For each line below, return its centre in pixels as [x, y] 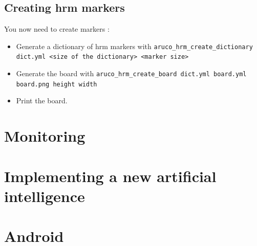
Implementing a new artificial [110, 176]
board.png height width [57, 84]
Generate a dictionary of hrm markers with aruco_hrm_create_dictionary [134, 46]
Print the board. [42, 100]
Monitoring [45, 136]
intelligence [45, 196]
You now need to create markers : [57, 29]
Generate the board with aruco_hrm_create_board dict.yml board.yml [131, 73]
